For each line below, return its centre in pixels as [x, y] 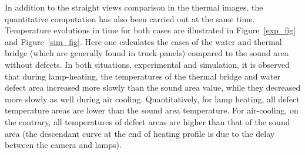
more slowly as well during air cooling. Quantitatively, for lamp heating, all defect [152, 99]
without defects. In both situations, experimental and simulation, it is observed [147, 64]
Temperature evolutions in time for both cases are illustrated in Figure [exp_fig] [150, 30]
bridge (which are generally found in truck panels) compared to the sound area [147, 53]
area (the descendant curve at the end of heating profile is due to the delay [140, 133]
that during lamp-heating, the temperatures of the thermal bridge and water [143, 76]
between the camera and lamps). [63, 145]
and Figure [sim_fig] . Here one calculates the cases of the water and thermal [143, 41]
